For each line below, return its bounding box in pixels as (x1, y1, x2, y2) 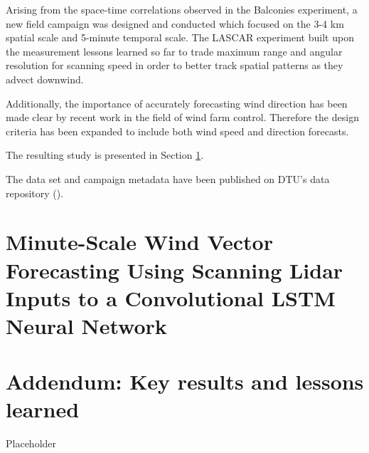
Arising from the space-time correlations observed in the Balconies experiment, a (6, 2, 358, 16)
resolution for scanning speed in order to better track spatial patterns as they (6, 58, 343, 73)
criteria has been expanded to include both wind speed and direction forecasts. (6, 123, 349, 138)
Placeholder (6, 436, 57, 451)
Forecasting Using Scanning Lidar (6, 255, 343, 284)
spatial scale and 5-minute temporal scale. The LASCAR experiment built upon (6, 30, 354, 45)
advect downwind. (6, 71, 84, 86)
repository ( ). (6, 185, 64, 200)
